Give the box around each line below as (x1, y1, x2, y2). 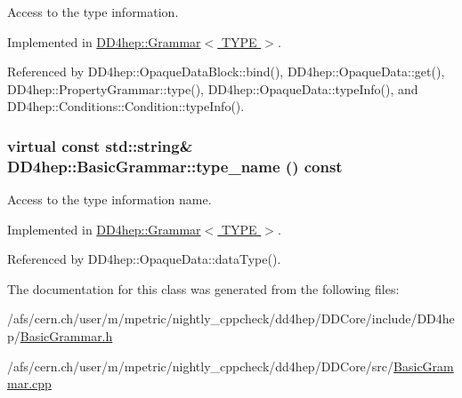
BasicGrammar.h (20, 327, 113, 346)
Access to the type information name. (7, 190, 212, 209)
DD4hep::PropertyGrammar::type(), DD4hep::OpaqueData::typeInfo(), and (7, 79, 418, 98)
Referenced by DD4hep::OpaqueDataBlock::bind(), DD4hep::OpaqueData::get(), (7, 62, 445, 81)
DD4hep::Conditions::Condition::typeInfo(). (7, 97, 245, 115)
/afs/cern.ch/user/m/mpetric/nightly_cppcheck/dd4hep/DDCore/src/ (7, 356, 394, 375)
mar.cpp (7, 374, 52, 393)
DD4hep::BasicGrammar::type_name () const (7, 155, 343, 177)
